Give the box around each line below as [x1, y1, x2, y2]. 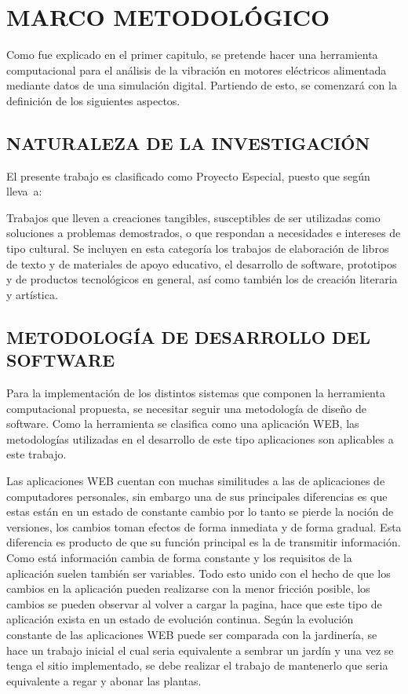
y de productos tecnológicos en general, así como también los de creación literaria [6, 271, 398, 287]
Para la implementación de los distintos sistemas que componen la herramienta [6, 385, 385, 401]
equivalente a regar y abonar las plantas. [6, 672, 202, 689]
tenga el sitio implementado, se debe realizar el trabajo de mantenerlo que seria [6, 657, 388, 674]
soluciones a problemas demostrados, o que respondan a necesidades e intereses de [6, 225, 401, 241]
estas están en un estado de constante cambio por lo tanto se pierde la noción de [6, 503, 394, 520]
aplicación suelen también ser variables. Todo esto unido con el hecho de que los [6, 564, 391, 581]
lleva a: [6, 183, 42, 199]
